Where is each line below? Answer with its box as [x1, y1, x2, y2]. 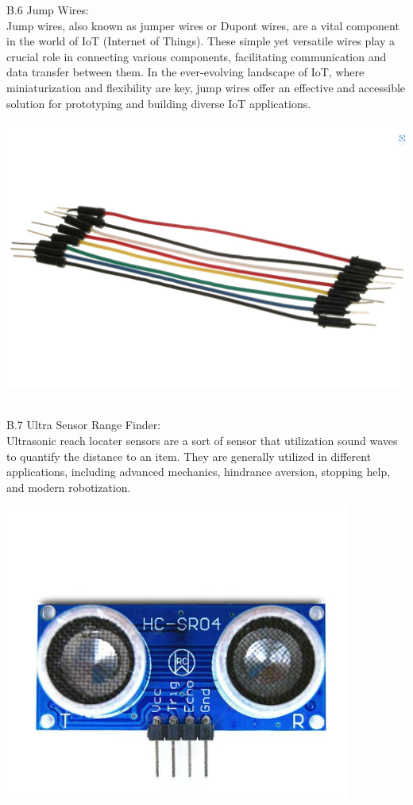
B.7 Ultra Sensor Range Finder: [6, 416, 161, 433]
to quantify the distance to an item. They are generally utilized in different [6, 447, 372, 464]
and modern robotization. [6, 478, 131, 495]
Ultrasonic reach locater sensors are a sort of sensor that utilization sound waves [6, 432, 398, 448]
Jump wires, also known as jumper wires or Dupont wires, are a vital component [6, 17, 399, 33]
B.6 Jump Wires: [6, 2, 89, 17]
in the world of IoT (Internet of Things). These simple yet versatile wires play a [6, 33, 395, 49]
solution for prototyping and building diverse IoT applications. [6, 95, 311, 111]
